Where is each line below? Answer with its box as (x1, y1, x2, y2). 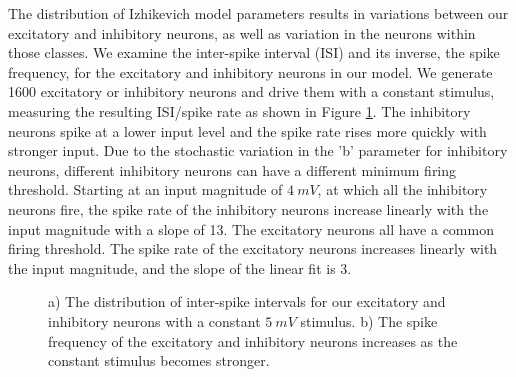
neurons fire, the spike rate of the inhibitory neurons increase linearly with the (8, 198, 489, 219)
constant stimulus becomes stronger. (48, 350, 270, 371)
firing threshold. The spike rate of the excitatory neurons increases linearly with (8, 238, 498, 259)
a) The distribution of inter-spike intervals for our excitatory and (48, 291, 446, 312)
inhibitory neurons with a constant (48, 310, 261, 331)
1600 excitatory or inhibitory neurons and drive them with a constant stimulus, (8, 81, 495, 102)
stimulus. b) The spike (300, 310, 438, 331)
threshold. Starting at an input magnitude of (8, 179, 283, 200)
